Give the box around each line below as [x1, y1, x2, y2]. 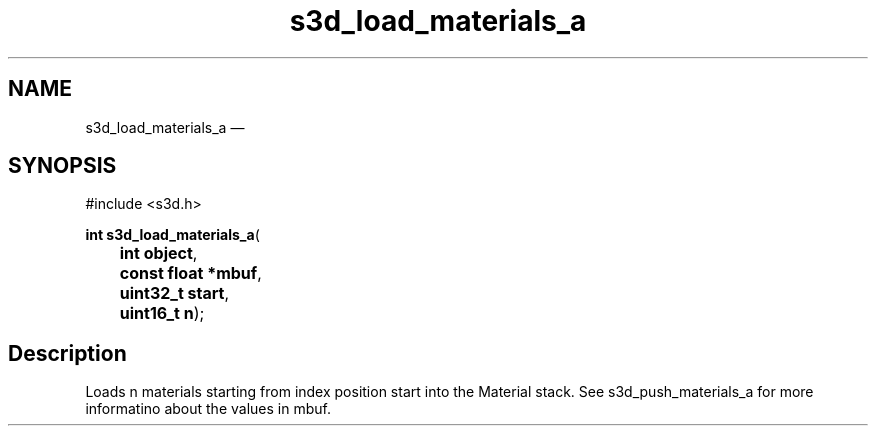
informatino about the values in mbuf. [85, 400, 331, 418]
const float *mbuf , [119, 263, 262, 284]
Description [8, 340, 127, 366]
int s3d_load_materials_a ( [85, 226, 260, 244]
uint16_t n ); [119, 303, 205, 324]
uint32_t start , [119, 283, 230, 304]
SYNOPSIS [8, 153, 117, 179]
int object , [119, 243, 198, 264]
